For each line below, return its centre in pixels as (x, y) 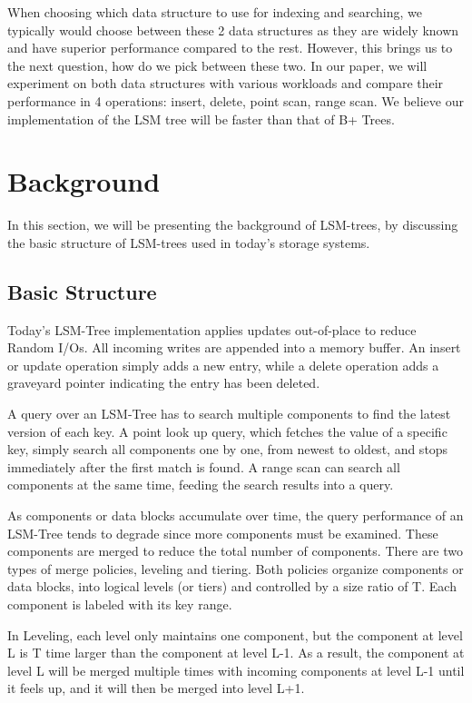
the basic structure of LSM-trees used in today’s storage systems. (189, 242)
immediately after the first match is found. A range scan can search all (204, 466)
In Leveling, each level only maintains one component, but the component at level (235, 634)
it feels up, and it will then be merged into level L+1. (156, 688)
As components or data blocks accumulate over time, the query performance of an (236, 515)
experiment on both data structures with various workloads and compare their (226, 83)
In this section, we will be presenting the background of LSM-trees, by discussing (233, 225)
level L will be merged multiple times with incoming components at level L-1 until (236, 670)
